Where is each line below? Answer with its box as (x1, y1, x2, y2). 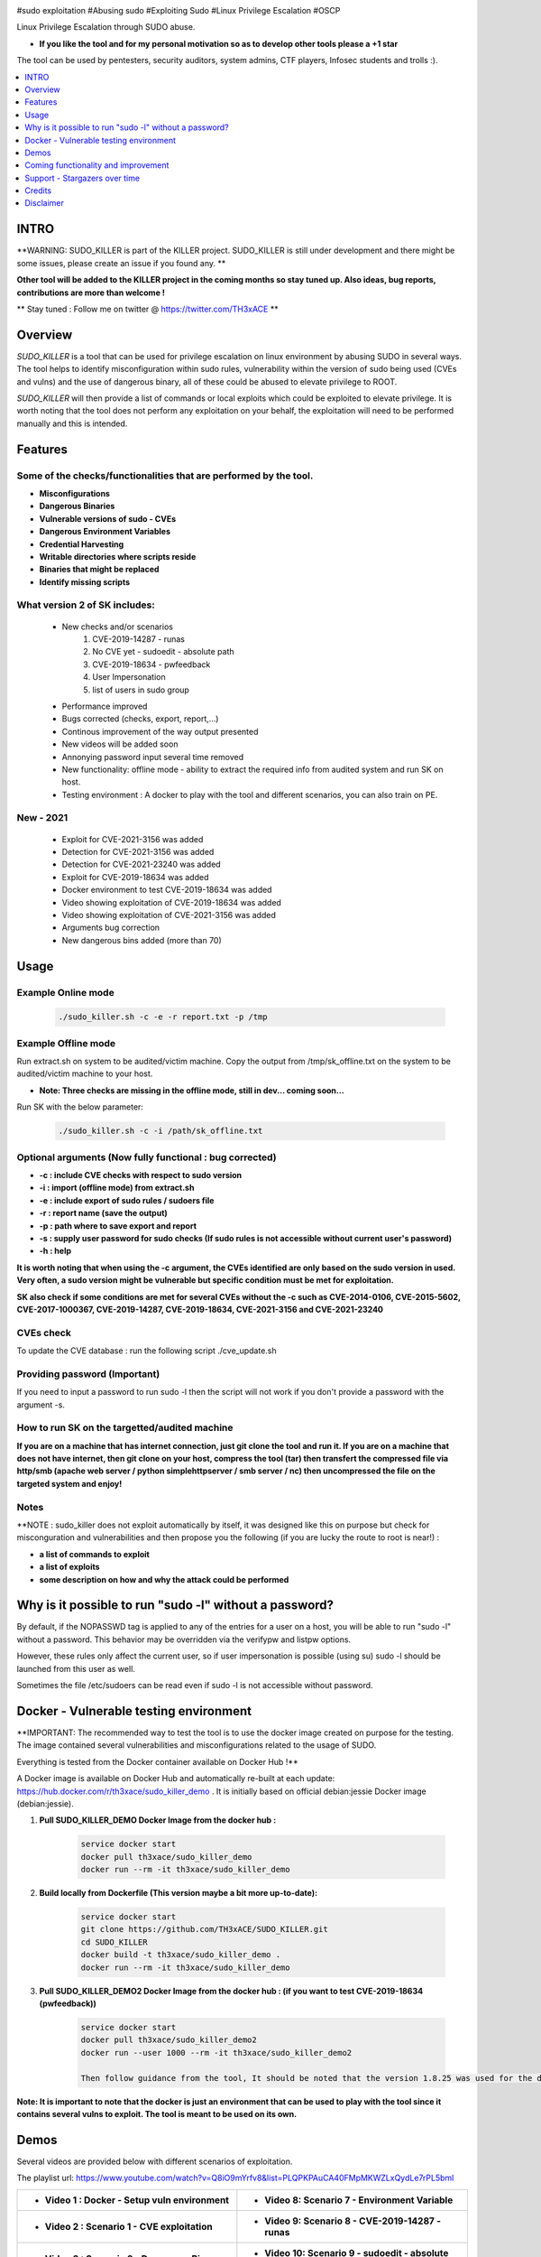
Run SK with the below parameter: (16, 1101, 144, 1112)
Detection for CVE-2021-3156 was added (61, 847, 215, 858)
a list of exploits (39, 1562, 100, 1573)
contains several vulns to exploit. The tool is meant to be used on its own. (16, 2108, 298, 2119)
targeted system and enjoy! (16, 1478, 123, 1489)
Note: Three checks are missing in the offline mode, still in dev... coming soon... (39, 1084, 344, 1096)
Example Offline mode (16, 1036, 116, 1049)
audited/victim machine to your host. (16, 1068, 153, 1079)
